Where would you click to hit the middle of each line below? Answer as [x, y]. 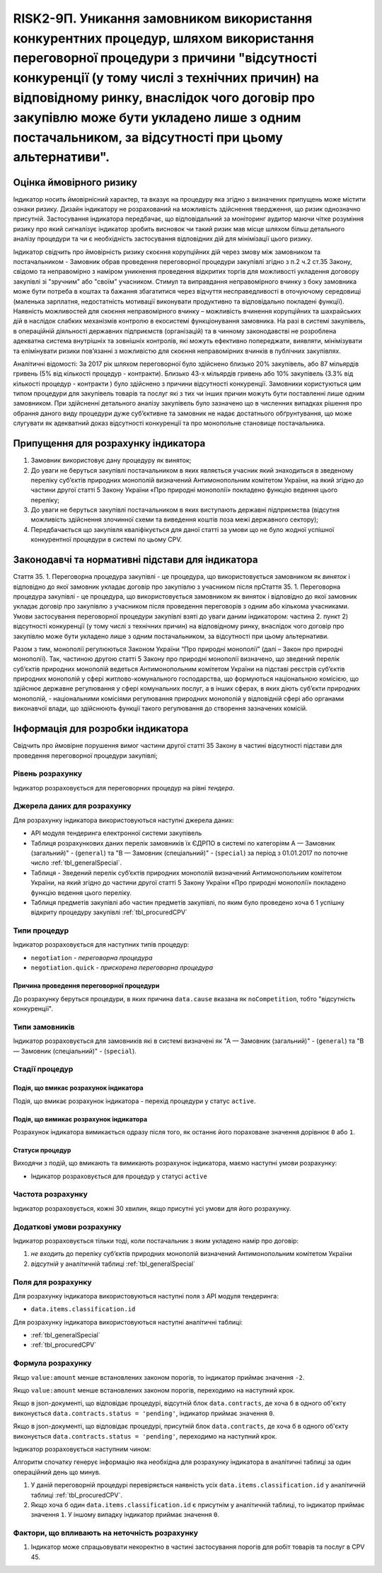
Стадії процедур [43, 1069]
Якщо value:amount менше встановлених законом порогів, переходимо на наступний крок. [154, 1390]
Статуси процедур [42, 1150]
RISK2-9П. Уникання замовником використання [163, 18]
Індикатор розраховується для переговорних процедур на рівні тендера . [124, 788]
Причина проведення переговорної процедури [86, 986]
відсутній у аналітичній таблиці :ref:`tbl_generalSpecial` [113, 1264]
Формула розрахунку [52, 1364]
